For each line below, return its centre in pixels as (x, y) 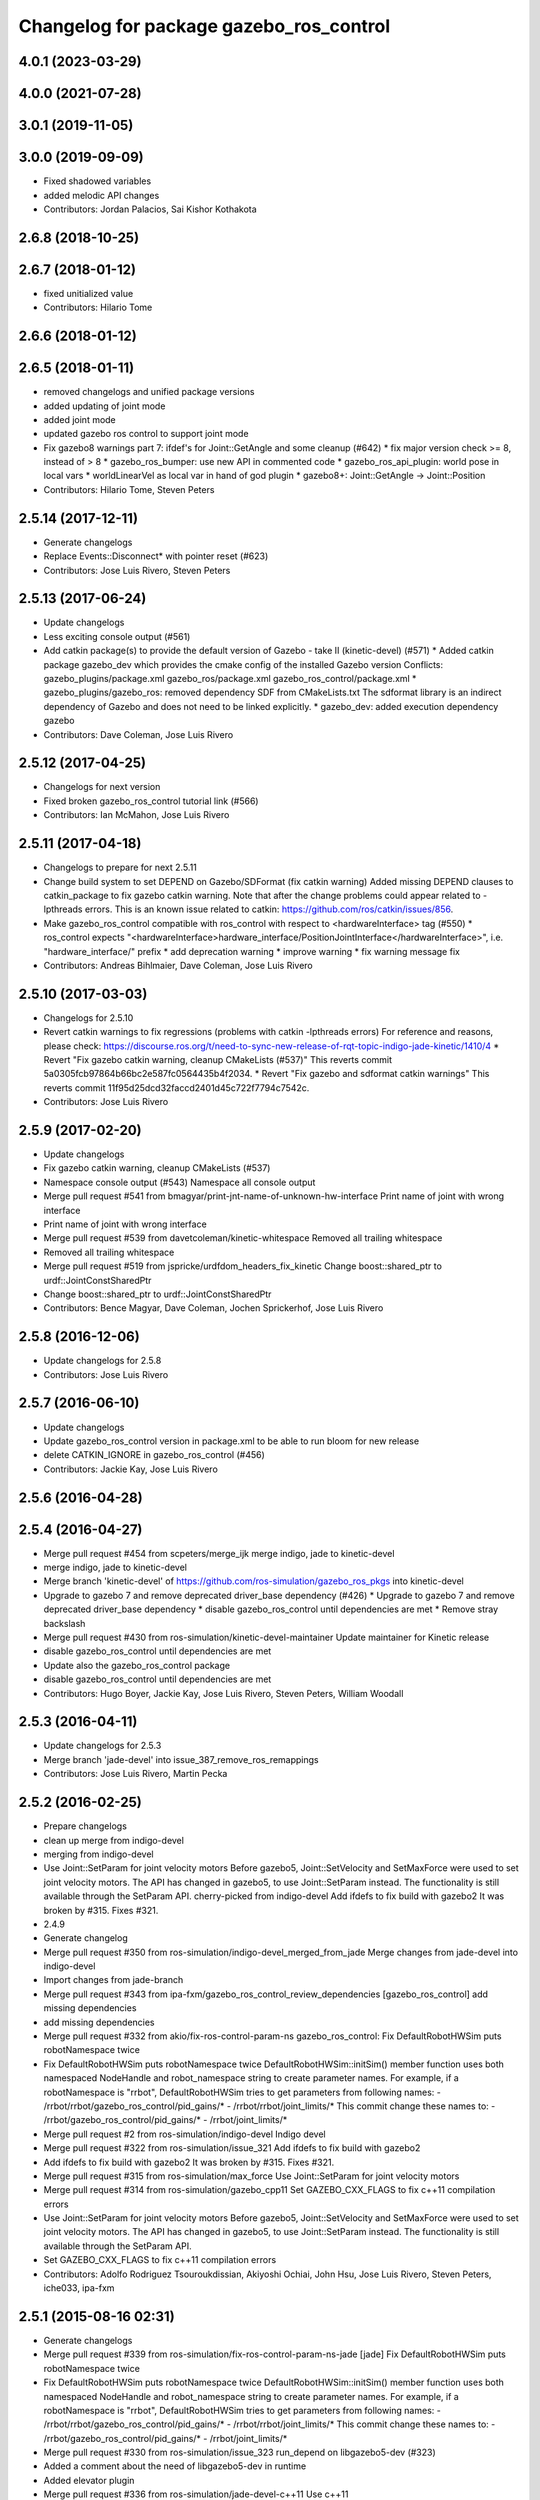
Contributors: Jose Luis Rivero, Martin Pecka (135, 1774)
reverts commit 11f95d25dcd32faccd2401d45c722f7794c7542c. (176, 1087)
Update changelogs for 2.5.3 (102, 1746)
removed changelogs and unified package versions (149, 392)
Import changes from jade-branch (113, 1980)
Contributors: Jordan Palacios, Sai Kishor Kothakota (150, 209)
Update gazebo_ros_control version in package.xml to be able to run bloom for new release (231, 1441)
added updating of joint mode (104, 406)
